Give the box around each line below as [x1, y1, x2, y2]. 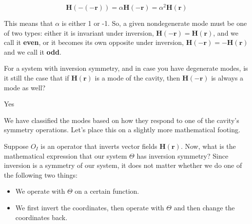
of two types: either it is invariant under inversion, [4, 27, 154, 38]
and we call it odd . [4, 46, 61, 57]
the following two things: [4, 169, 78, 180]
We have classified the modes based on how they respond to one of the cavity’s [4, 115, 239, 125]
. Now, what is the [180, 141, 236, 151]
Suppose [4, 141, 29, 151]
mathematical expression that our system [4, 150, 127, 161]
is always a [211, 73, 244, 83]
